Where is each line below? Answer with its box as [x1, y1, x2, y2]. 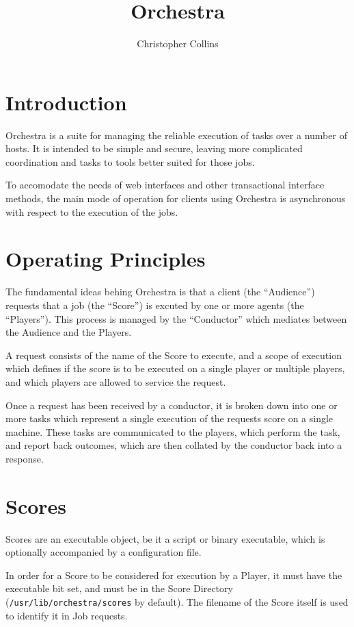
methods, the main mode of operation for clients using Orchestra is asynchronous [5, 191, 346, 206]
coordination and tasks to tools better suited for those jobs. [5, 154, 255, 169]
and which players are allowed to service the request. [5, 374, 226, 389]
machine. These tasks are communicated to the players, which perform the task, [5, 424, 340, 439]
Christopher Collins [137, 36, 219, 51]
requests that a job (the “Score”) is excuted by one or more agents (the [5, 297, 304, 312]
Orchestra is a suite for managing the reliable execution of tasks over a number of [5, 127, 347, 142]
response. [5, 451, 44, 465]
